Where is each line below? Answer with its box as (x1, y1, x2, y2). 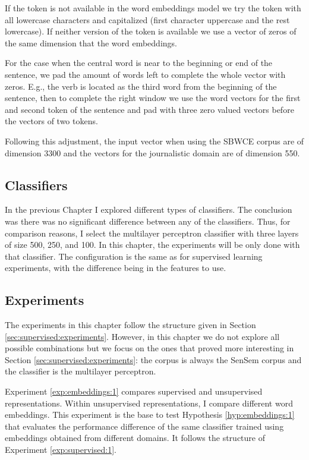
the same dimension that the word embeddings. (5, 36, 177, 49)
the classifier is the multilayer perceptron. (5, 365, 156, 377)
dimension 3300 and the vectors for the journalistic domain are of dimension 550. (5, 146, 300, 159)
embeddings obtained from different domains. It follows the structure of (5, 431, 265, 444)
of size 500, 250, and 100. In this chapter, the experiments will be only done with (5, 238, 300, 251)
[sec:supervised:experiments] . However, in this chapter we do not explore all (5, 330, 280, 342)
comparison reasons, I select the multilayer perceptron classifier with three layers (5, 226, 299, 239)
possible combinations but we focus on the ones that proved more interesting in (5, 342, 294, 354)
